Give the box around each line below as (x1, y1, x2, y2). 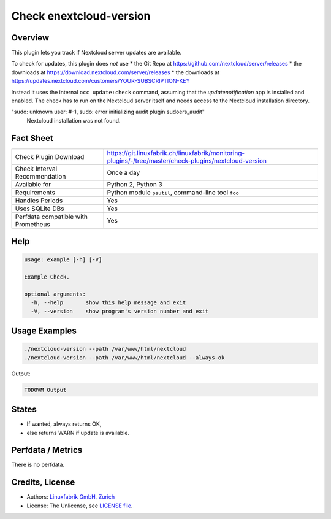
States (11, 404, 37, 415)
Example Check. (24, 274, 70, 280)
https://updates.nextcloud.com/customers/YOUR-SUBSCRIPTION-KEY (11, 77, 190, 85)
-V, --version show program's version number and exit (31, 307, 209, 315)
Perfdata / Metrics (11, 445, 83, 455)
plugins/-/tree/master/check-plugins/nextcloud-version (107, 156, 267, 165)
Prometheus (15, 220, 50, 228)
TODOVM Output (24, 386, 67, 393)
